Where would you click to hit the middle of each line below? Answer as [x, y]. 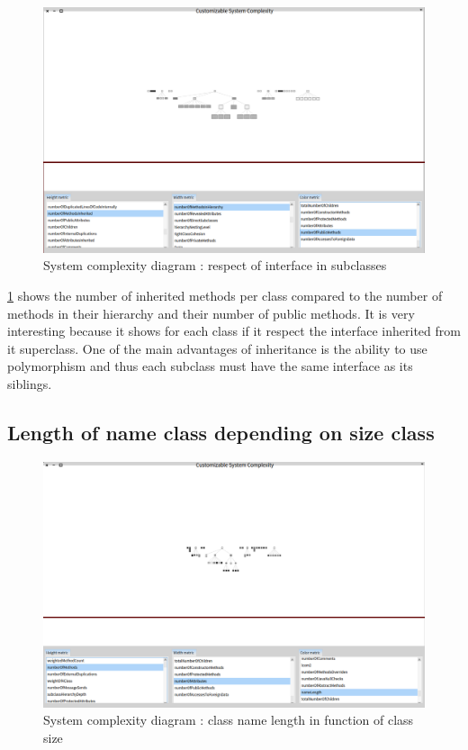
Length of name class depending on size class [221, 432]
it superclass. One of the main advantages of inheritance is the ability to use [217, 348]
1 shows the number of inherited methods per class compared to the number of [225, 296]
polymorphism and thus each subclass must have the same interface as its [210, 366]
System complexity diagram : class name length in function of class [229, 720]
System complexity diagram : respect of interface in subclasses [215, 265]
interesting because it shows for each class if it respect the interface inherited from [234, 331]
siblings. [30, 384]
